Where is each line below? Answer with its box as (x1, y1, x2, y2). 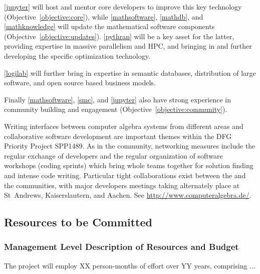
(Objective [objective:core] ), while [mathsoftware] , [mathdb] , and (4, 11, 203, 22)
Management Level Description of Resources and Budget (4, 240, 239, 253)
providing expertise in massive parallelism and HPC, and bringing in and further (4, 41, 252, 51)
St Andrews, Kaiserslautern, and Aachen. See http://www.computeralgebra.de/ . (4, 190, 251, 200)
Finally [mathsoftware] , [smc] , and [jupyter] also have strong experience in (4, 94, 231, 104)
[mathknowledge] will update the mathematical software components (4, 21, 215, 32)
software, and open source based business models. (4, 77, 156, 88)
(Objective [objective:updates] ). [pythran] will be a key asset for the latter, (4, 31, 234, 41)
